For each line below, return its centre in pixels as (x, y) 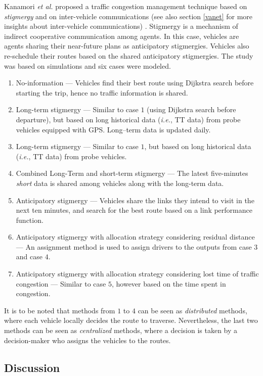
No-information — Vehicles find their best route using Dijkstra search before (135, 83)
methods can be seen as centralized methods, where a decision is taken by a (121, 330)
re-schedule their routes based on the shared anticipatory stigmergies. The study (129, 55)
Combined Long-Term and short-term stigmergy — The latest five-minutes (132, 173)
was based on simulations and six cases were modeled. (87, 65)
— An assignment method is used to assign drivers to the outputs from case (134, 246)
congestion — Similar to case (61, 283)
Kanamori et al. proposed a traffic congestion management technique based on (126, 6)
